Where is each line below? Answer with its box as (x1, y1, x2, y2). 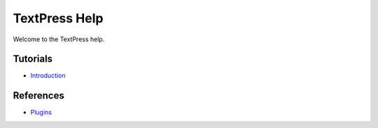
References (13, 90, 64, 101)
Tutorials (13, 53, 52, 65)
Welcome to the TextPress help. (13, 35, 105, 43)
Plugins (30, 108, 52, 117)
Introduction (30, 71, 66, 80)
